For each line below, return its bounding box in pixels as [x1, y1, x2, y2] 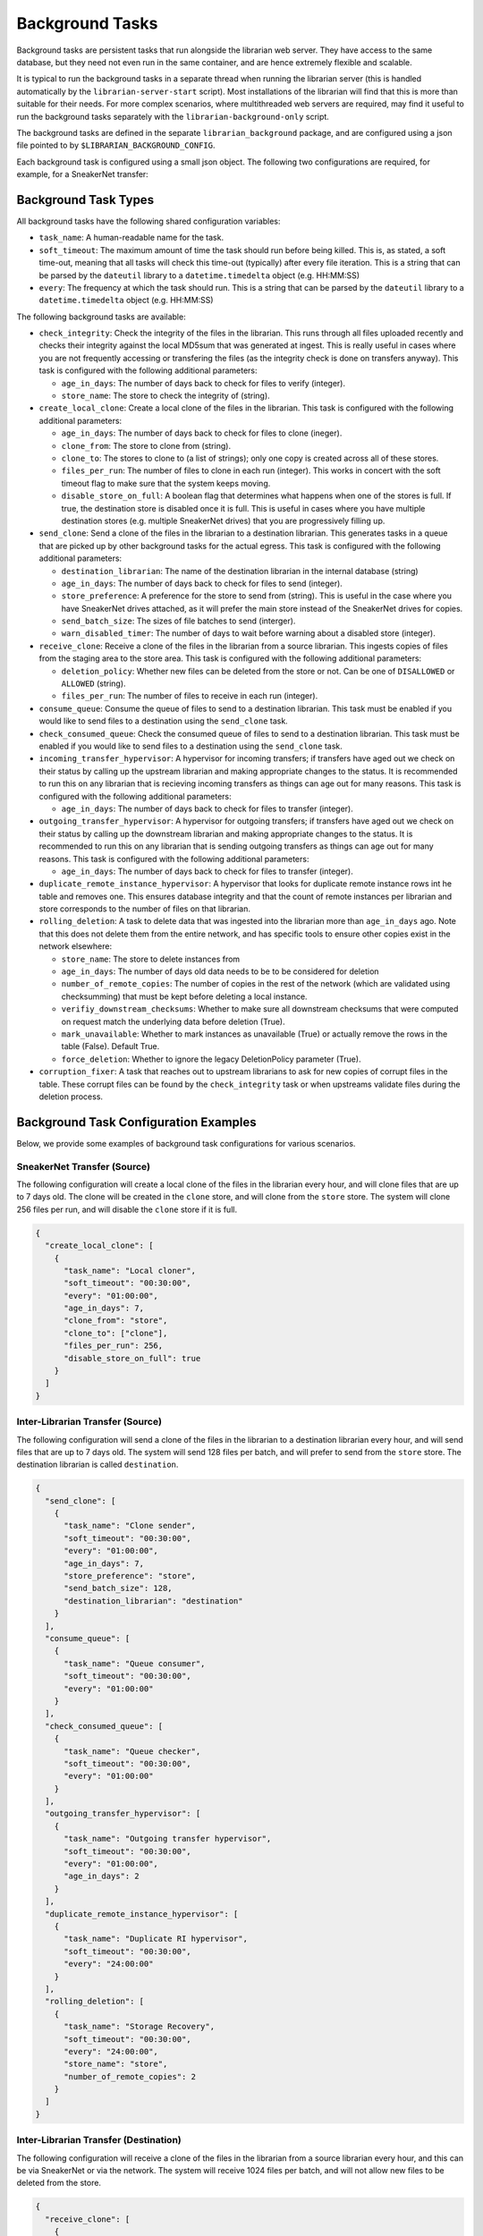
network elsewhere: [38, 941, 112, 952]
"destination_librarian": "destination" [64, 1596, 243, 1605]
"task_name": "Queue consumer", [64, 1658, 206, 1668]
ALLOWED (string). [61, 678, 126, 689]
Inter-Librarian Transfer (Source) [16, 1416, 163, 1428]
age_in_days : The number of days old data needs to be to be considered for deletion [61, 966, 379, 977]
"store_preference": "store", [64, 1571, 197, 1581]
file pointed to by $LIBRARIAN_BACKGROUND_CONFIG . [16, 140, 216, 151]
